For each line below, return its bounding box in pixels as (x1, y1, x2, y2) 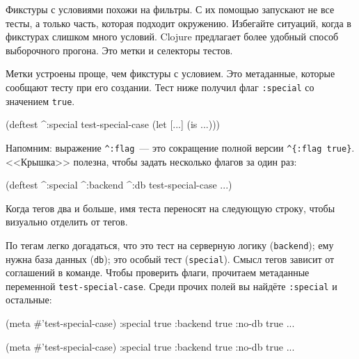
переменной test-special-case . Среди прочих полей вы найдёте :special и (6, 278, 337, 293)
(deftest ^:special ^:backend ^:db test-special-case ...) (6, 177, 232, 192)
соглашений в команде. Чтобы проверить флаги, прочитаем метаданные (6, 265, 310, 280)
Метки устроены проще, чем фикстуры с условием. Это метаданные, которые (6, 66, 335, 81)
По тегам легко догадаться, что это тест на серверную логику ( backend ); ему (6, 237, 334, 252)
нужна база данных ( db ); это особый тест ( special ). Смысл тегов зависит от (6, 251, 335, 266)
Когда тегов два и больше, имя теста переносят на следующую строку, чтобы (6, 200, 335, 215)
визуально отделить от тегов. (6, 214, 128, 229)
